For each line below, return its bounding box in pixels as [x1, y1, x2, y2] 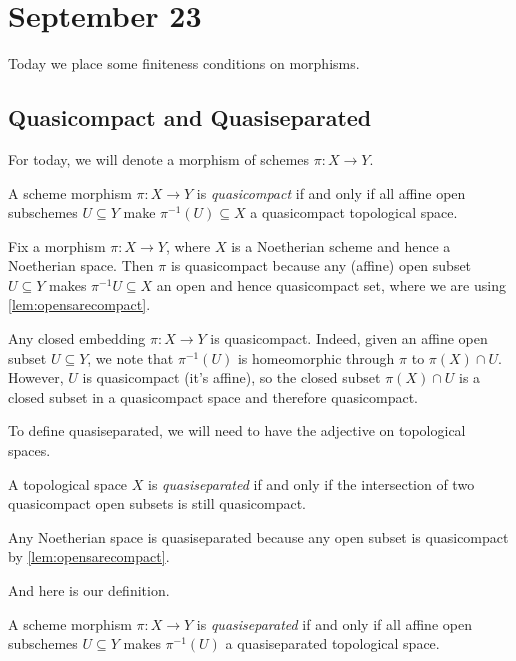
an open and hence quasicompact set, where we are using [156, 274, 506, 295]
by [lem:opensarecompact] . [8, 546, 170, 567]
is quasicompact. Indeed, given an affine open [210, 328, 488, 349]
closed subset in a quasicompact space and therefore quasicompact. [8, 386, 419, 407]
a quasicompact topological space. [250, 202, 458, 223]
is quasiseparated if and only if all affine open [196, 613, 472, 634]
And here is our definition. [8, 580, 170, 601]
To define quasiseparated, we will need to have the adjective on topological [8, 420, 466, 441]
